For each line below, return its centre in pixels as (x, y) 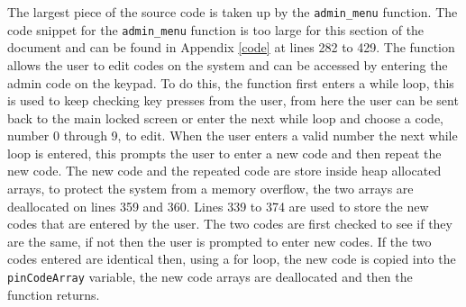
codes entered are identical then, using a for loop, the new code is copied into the (232, 259)
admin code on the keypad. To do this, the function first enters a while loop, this (231, 82)
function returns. (54, 294)
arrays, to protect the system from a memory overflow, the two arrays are (210, 189)
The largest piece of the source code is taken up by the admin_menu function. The (233, 12)
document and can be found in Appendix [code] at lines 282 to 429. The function (231, 47)
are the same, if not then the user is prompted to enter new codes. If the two (219, 241)
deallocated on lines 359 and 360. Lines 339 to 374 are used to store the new (218, 206)
